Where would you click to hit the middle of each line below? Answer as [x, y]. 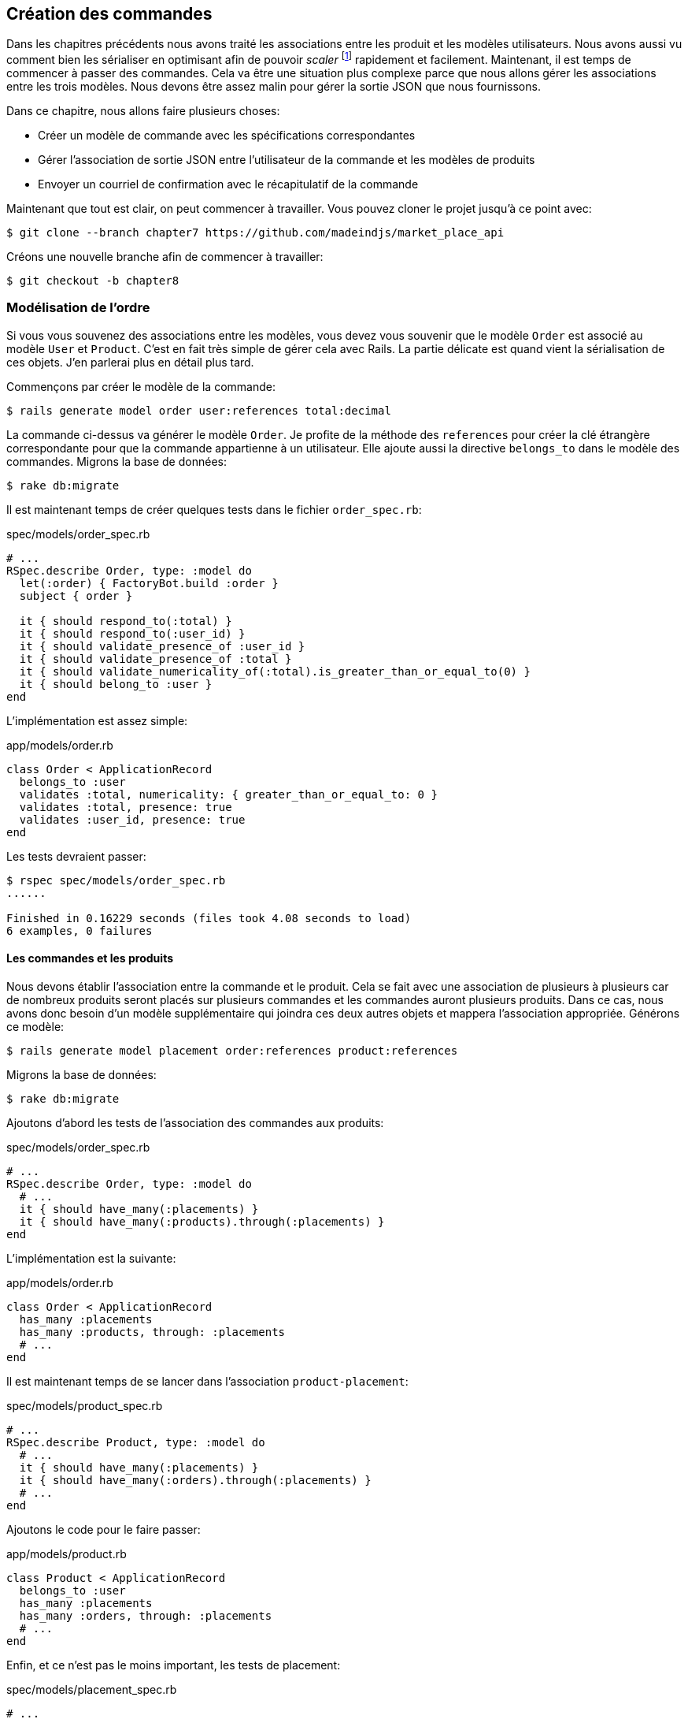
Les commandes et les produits [90, 958]
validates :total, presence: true [126, 807]
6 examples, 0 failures [80, 930]
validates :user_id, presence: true [132, 819]
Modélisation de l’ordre [78, 308]
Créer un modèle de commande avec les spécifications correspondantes [227, 136]
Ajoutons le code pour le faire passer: [104, 1530]
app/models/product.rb [67, 1554]
